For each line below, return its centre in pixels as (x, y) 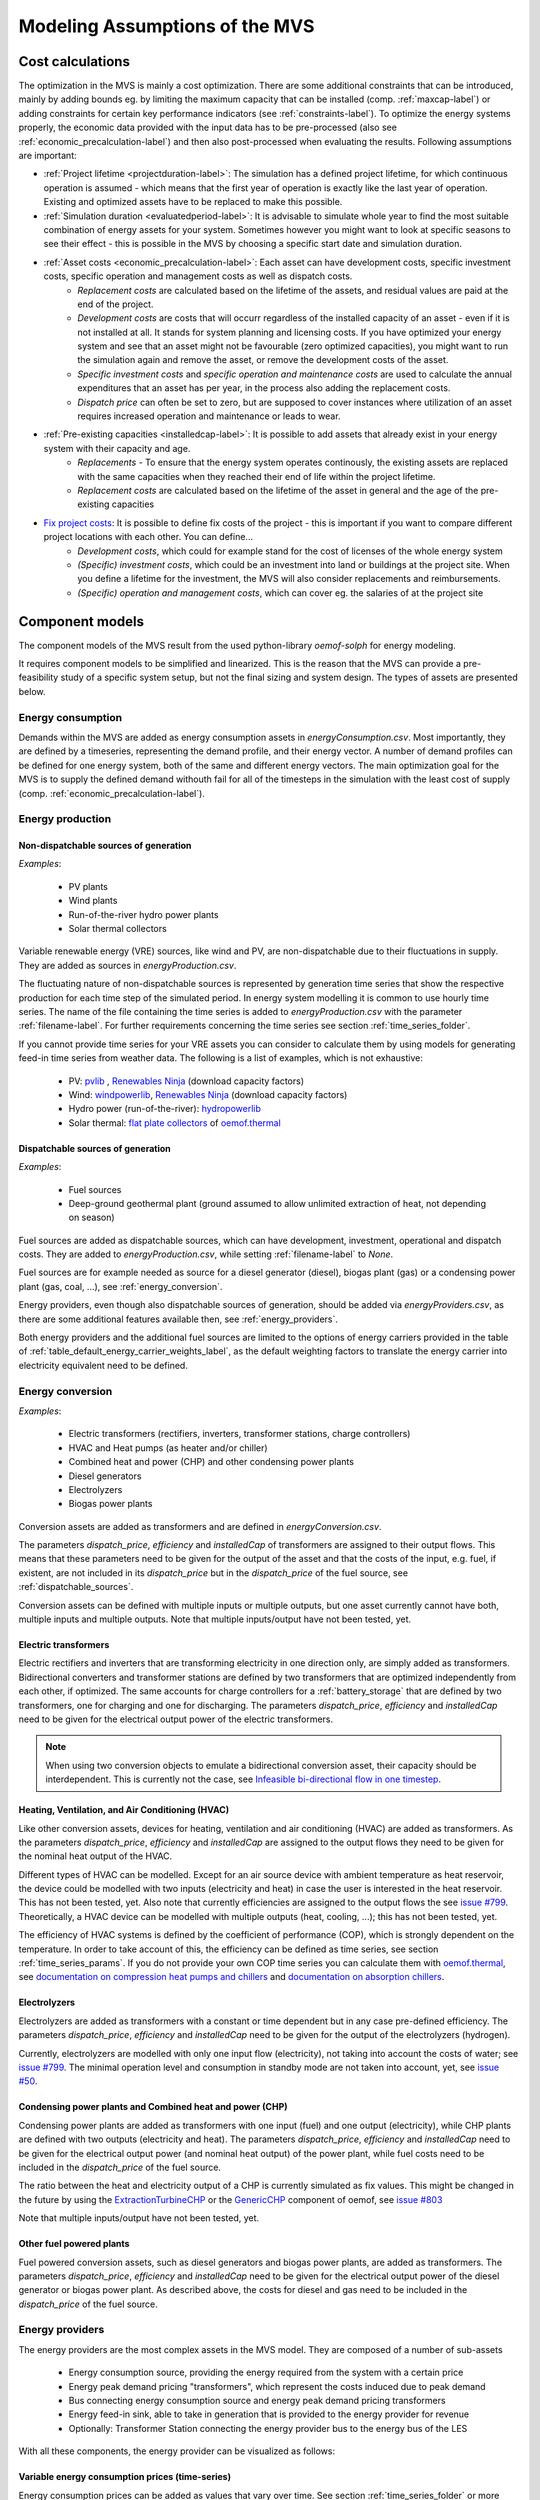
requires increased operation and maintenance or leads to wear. (209, 416)
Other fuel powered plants (74, 2244)
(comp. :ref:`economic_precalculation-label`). (111, 793)
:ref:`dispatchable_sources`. (76, 1587)
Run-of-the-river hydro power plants (143, 914)
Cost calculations (74, 61)
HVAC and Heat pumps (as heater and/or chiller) (168, 1447)
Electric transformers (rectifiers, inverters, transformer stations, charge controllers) (239, 1434)
